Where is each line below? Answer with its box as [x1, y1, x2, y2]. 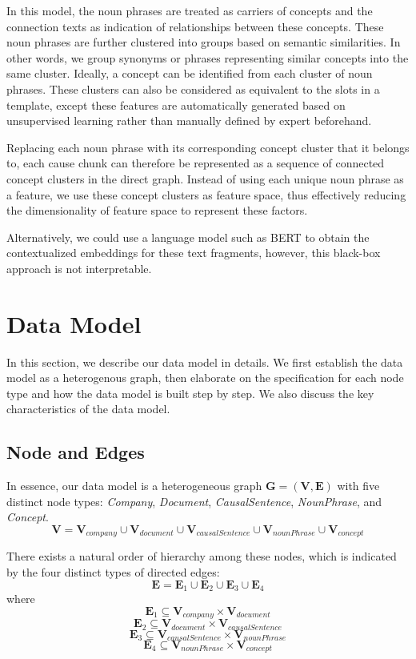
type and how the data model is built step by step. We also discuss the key [6, 384, 374, 401]
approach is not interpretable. [6, 259, 152, 276]
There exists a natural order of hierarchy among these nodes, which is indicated [6, 548, 397, 565]
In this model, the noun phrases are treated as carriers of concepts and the [6, 2, 373, 18]
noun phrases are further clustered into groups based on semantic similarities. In [6, 34, 401, 50]
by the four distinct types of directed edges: [6, 564, 220, 581]
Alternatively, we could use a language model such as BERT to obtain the [6, 228, 370, 245]
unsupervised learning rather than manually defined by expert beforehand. [6, 112, 372, 129]
